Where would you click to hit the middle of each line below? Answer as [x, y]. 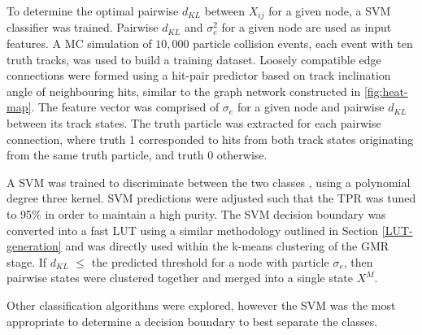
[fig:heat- [386, 91]
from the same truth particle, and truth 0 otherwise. [137, 155]
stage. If [27, 261]
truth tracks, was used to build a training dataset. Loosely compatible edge [194, 59]
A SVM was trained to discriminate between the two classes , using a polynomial [209, 182]
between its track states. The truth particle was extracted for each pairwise [194, 123]
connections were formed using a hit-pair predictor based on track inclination [199, 75]
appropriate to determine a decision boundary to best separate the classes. [192, 321]
